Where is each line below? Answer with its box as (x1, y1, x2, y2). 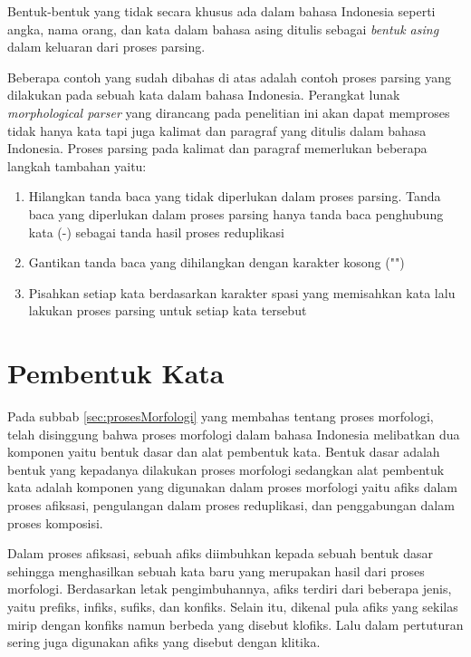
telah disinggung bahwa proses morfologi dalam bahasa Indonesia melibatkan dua (7, 424, 460, 443)
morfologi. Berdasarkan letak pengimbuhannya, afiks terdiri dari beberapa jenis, (7, 579, 452, 598)
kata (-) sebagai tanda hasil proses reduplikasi (28, 222, 284, 241)
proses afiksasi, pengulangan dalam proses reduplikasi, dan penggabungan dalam (7, 496, 455, 514)
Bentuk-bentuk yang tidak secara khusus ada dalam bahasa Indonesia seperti (7, 2, 436, 20)
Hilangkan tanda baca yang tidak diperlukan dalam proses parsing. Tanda (28, 187, 441, 206)
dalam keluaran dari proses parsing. (7, 37, 206, 56)
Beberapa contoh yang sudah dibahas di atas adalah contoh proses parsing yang (7, 67, 452, 86)
